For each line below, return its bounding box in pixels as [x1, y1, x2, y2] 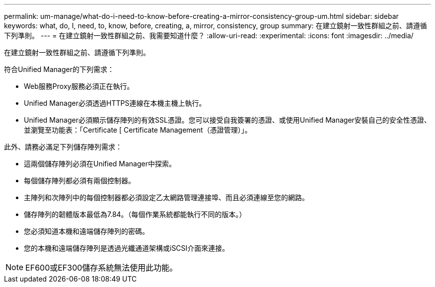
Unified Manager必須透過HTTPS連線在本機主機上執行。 [24, 99, 206, 107]
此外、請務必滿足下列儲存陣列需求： [4, 143, 122, 151]
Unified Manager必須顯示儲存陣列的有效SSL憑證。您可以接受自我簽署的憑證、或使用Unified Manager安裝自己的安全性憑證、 [24, 116, 431, 124]
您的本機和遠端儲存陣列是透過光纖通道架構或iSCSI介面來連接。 [24, 244, 229, 252]
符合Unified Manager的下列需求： [4, 65, 114, 73]
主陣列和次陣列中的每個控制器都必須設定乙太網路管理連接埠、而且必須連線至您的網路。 [24, 193, 309, 202]
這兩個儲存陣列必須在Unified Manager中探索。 [24, 159, 176, 168]
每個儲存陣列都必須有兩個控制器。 [24, 176, 135, 185]
